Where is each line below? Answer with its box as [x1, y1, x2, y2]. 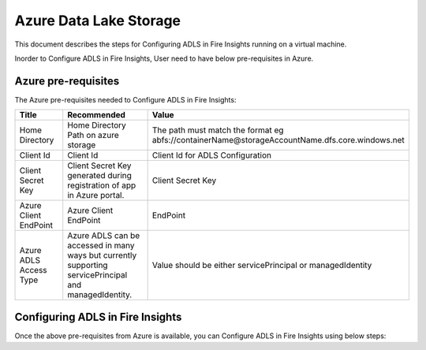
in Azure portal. [67, 190, 125, 201]
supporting [67, 260, 108, 271]
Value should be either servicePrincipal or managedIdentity [151, 260, 372, 271]
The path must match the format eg [151, 125, 284, 136]
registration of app [67, 180, 136, 191]
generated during [67, 170, 132, 181]
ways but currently [67, 250, 137, 261]
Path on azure [67, 130, 119, 141]
